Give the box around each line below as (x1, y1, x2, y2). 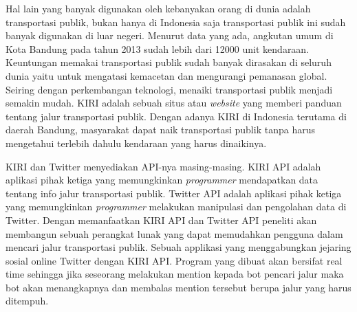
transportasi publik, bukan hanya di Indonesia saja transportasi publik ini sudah (6, 14, 346, 29)
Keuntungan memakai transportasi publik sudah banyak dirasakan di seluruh (6, 55, 332, 69)
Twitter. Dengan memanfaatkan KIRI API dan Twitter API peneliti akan (6, 212, 317, 227)
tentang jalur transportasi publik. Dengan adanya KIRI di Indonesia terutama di (6, 109, 347, 123)
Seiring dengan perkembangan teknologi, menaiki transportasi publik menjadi (6, 82, 333, 96)
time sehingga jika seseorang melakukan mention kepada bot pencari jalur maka (6, 267, 344, 281)
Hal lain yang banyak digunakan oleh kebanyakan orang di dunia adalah (6, 1, 311, 15)
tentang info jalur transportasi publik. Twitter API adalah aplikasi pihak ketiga (6, 186, 342, 200)
